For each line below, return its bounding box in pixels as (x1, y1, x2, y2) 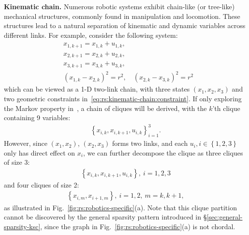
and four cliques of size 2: (4, 179, 79, 189)
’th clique (212, 103, 240, 113)
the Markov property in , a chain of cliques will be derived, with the (4, 103, 207, 113)
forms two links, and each (112, 138, 188, 148)
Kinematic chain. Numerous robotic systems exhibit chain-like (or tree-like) (4, 1, 235, 11)
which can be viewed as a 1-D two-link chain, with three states (4, 84, 190, 94)
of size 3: (4, 157, 30, 167)
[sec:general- (206, 212, 243, 222)
